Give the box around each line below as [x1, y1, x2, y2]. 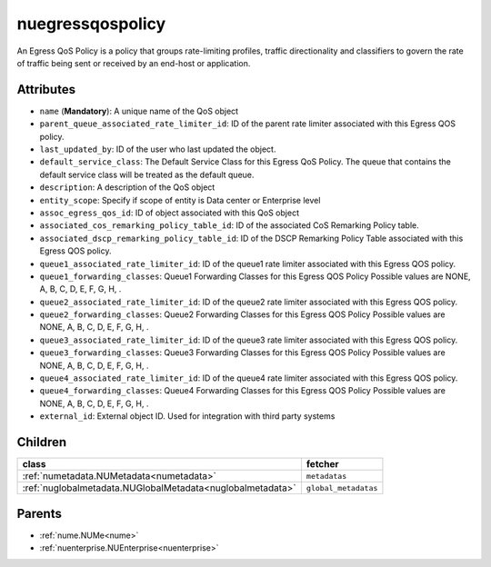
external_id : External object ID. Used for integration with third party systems [39, 411, 336, 422]
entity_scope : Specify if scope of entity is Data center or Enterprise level [39, 194, 321, 205]
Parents [16, 505, 63, 522]
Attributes [16, 82, 76, 97]
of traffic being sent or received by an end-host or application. [16, 57, 251, 68]
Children [16, 434, 67, 450]
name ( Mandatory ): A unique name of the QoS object [39, 105, 239, 116]
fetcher [306, 458, 340, 471]
